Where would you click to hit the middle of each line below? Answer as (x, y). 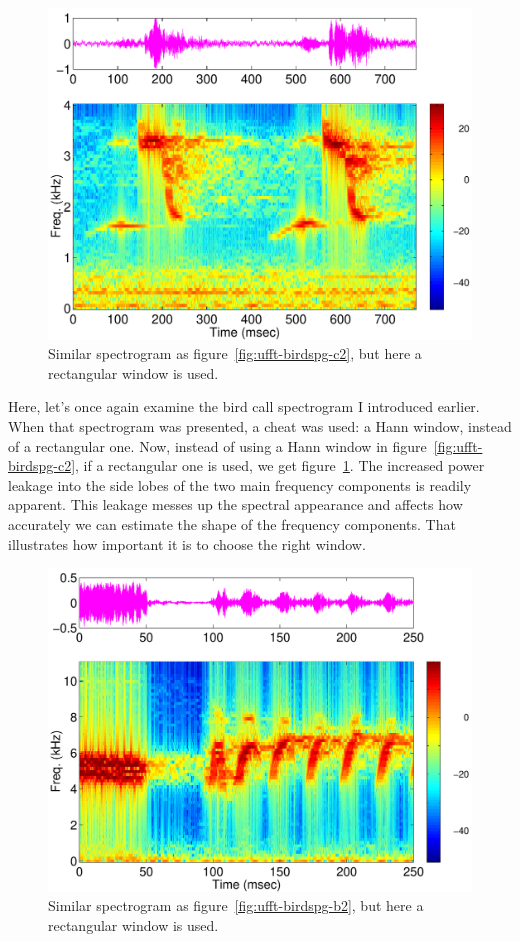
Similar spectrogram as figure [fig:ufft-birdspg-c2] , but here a (235, 353)
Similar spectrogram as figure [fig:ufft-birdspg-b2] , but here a (236, 905)
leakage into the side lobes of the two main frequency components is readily (240, 484)
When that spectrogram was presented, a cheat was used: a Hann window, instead (260, 426)
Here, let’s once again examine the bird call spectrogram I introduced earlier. (244, 406)
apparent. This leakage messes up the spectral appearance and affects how (235, 504)
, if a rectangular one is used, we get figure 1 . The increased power (280, 465)
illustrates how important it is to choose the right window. (187, 543)
